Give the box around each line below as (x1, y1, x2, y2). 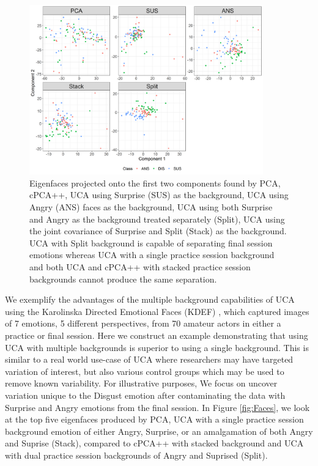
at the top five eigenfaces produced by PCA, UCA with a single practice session (5, 413, 304, 426)
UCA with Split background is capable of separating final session (29, 236, 273, 249)
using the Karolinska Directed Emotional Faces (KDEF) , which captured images (5, 305, 309, 317)
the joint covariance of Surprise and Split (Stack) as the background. (29, 224, 287, 237)
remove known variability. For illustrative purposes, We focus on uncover (5, 377, 278, 390)
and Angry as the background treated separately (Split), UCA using (29, 212, 285, 225)
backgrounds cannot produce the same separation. (29, 272, 217, 285)
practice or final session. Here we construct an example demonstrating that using (5, 328, 308, 341)
